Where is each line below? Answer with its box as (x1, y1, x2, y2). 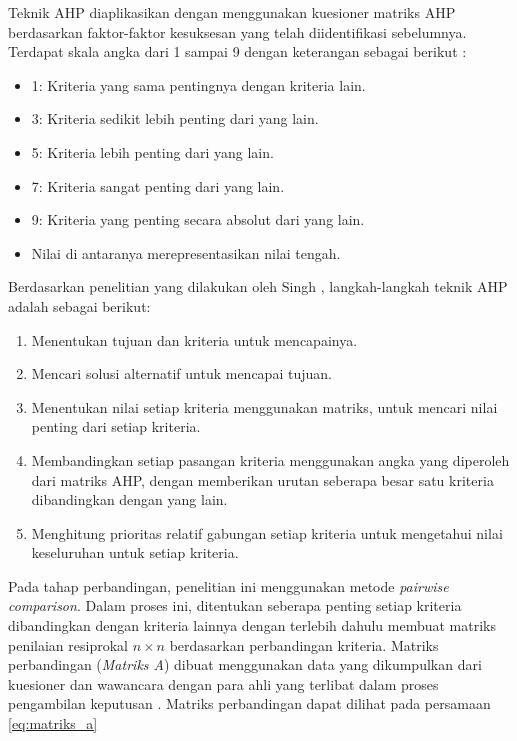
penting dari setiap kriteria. (31, 416, 201, 437)
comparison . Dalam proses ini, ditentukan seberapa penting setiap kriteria (8, 595, 462, 616)
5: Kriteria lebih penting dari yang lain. (31, 141, 274, 162)
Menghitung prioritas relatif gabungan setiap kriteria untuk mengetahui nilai (31, 522, 503, 543)
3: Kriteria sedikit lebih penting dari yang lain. (31, 108, 319, 129)
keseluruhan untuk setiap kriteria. (31, 542, 239, 563)
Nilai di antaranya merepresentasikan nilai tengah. (31, 242, 341, 263)
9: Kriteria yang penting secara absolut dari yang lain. (31, 209, 365, 230)
